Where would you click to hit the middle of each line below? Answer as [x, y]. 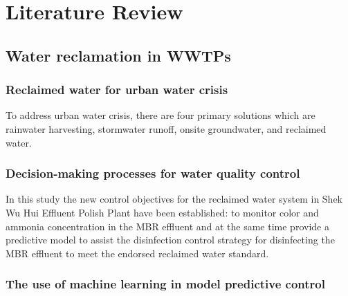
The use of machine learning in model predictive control [165, 284]
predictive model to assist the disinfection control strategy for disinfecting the [170, 240]
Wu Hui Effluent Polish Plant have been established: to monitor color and [162, 212]
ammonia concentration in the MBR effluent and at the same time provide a [167, 226]
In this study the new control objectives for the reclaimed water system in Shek [174, 199]
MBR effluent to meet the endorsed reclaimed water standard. [137, 253]
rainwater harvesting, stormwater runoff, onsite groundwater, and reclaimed [166, 128]
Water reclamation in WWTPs [118, 55]
